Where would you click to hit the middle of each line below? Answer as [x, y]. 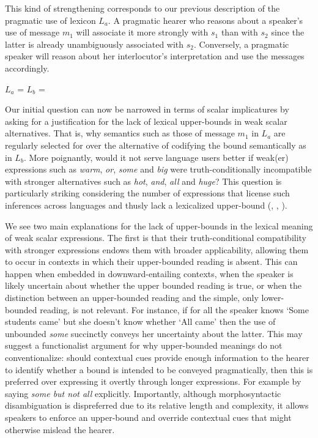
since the [288, 32]
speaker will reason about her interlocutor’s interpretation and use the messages [155, 56]
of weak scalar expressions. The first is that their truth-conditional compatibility [156, 238]
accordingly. [27, 68]
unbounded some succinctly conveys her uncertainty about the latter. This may [154, 333]
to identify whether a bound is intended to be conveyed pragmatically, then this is [159, 369]
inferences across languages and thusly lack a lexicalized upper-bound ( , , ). [146, 205]
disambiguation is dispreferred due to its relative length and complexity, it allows [157, 405]
